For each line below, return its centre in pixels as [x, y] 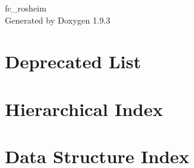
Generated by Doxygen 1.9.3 [58, 20]
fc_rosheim [26, 8]
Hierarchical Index [84, 108]
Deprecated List [73, 61]
